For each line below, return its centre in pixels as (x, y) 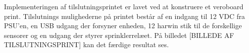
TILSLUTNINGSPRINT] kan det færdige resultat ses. (86, 44)
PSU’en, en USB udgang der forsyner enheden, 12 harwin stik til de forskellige (123, 26)
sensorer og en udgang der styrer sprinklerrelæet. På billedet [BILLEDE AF (119, 35)
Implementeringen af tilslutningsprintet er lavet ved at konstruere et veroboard (124, 6)
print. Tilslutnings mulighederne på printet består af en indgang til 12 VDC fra (124, 16)
